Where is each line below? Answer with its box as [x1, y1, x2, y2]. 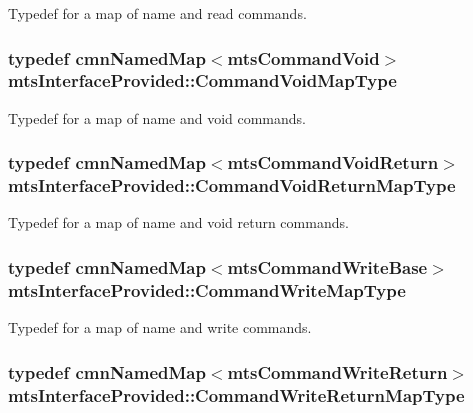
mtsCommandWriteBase [227, 254, 428, 279]
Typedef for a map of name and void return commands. [8, 212, 349, 233]
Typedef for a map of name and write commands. [8, 317, 312, 338]
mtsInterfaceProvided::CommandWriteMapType [8, 277, 406, 302]
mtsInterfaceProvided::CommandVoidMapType [8, 68, 397, 93]
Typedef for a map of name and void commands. [8, 107, 307, 128]
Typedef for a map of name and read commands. [8, 3, 307, 23]
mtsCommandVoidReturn [227, 150, 439, 175]
